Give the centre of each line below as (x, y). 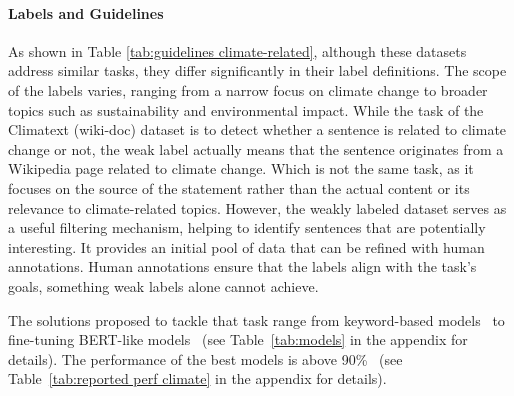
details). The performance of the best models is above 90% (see (205, 358)
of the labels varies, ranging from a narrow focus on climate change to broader (248, 89)
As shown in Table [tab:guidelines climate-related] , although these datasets (237, 50)
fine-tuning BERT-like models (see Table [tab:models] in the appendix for (238, 339)
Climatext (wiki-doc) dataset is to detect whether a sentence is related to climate (257, 129)
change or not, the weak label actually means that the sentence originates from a (256, 148)
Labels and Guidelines (86, 12)
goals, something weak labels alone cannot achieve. (163, 285)
